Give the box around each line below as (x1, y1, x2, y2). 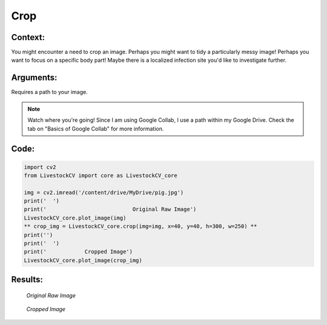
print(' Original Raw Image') (24, 206, 197, 213)
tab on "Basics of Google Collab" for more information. (27, 125, 164, 132)
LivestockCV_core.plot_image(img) (24, 214, 127, 221)
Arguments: (11, 73, 58, 83)
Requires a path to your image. (11, 89, 88, 96)
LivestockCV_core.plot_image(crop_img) (24, 256, 142, 264)
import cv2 (24, 164, 56, 170)
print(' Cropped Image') (24, 249, 133, 255)
